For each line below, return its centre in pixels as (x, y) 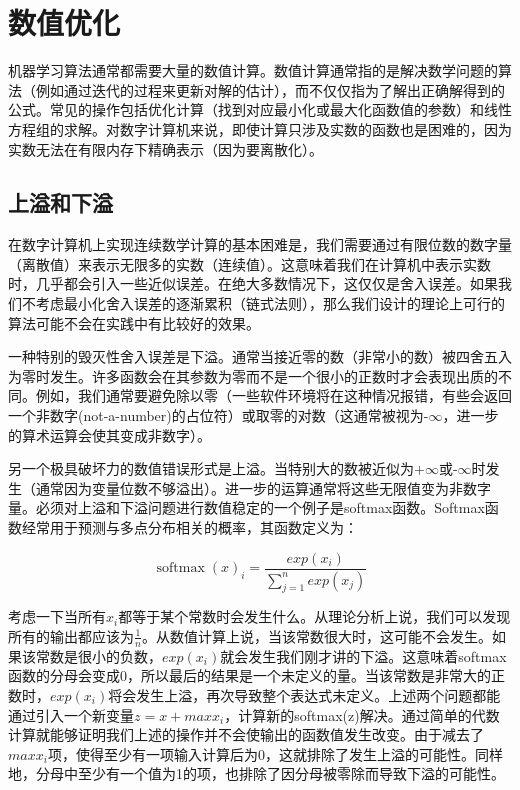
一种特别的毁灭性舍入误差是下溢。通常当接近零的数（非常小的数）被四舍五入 (260, 356)
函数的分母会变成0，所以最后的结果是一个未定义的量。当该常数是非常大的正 (256, 675)
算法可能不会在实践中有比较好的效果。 (134, 322)
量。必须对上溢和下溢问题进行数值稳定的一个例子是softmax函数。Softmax (246, 507)
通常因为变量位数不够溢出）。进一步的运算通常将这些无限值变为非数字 (263, 487)
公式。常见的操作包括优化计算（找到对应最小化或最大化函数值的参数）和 (246, 109)
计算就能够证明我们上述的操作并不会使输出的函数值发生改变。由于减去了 (246, 734)
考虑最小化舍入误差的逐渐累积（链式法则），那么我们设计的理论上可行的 (270, 303)
